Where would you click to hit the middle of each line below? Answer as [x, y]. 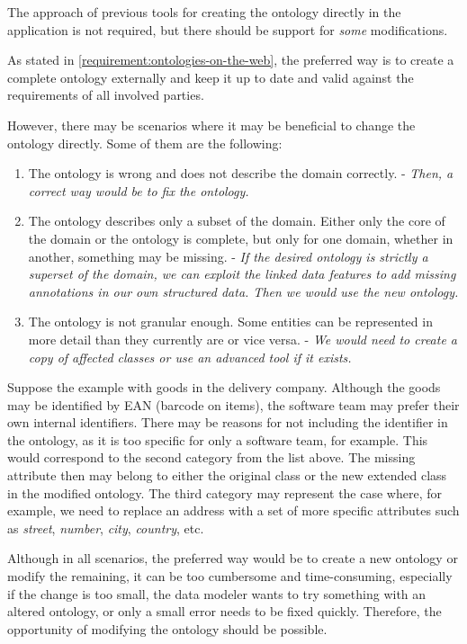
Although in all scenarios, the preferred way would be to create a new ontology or [233, 558]
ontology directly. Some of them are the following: [145, 143]
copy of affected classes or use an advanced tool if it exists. [190, 357]
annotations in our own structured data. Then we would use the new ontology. [243, 291]
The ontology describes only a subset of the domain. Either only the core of [237, 221]
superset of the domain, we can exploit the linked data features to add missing [242, 274]
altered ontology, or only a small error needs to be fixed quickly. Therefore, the [225, 611]
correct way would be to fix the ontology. [139, 190]
